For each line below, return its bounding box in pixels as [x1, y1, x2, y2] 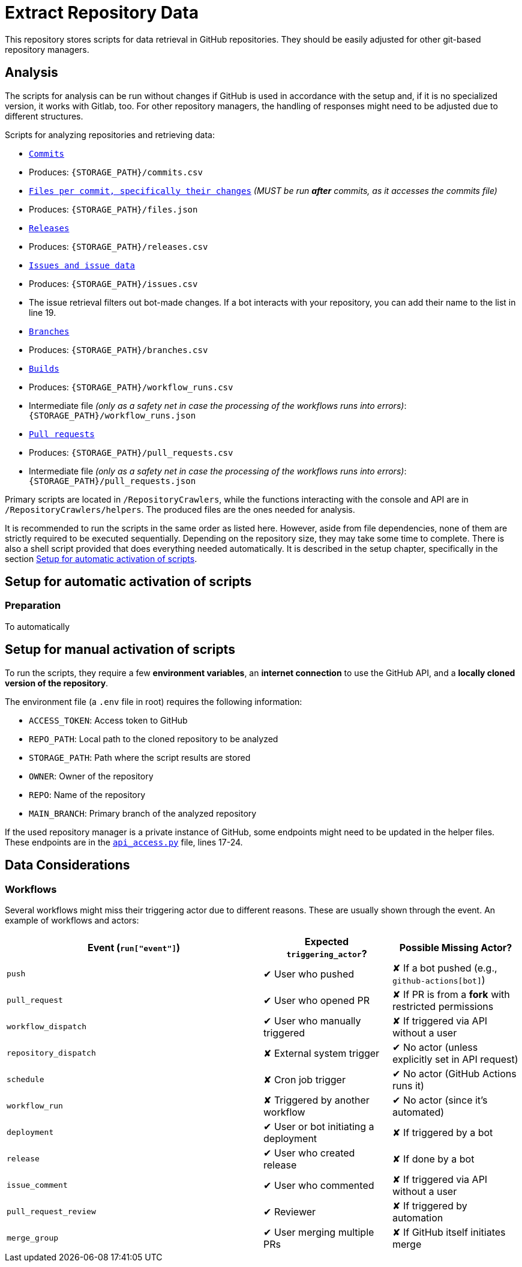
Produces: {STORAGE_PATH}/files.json [29, 204, 198, 214]
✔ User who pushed [263, 967, 355, 980]
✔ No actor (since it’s [392, 1093, 488, 1106]
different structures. [5, 110, 83, 121]
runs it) [392, 1079, 424, 1092]
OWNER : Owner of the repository [29, 770, 154, 781]
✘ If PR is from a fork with [392, 988, 510, 1000]
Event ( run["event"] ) [87, 941, 181, 954]
